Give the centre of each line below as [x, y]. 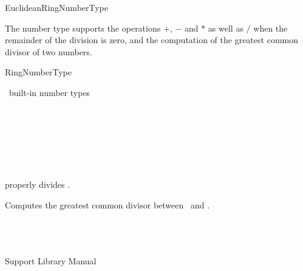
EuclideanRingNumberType [57, 7]
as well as [226, 28]
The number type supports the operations [83, 28]
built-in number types [49, 92]
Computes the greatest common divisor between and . [107, 204]
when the [271, 28]
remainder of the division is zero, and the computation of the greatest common [151, 40]
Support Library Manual [51, 261]
